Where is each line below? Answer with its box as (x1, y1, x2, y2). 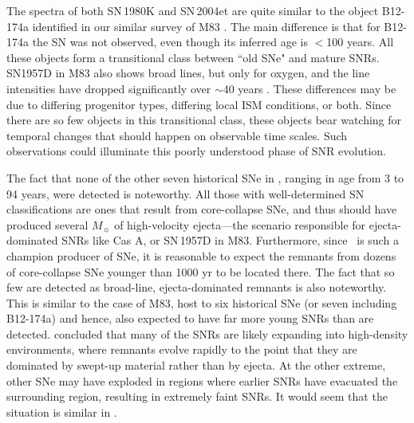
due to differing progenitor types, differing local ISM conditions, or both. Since (6, 96, 392, 112)
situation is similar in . (6, 403, 117, 420)
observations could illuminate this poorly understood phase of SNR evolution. (6, 143, 386, 159)
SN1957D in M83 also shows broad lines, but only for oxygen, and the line (6, 65, 370, 81)
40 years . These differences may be (223, 80, 396, 96)
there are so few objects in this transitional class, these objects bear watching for (6, 112, 402, 128)
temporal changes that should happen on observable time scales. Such (6, 127, 348, 143)
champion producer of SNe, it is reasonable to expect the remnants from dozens (6, 247, 396, 264)
